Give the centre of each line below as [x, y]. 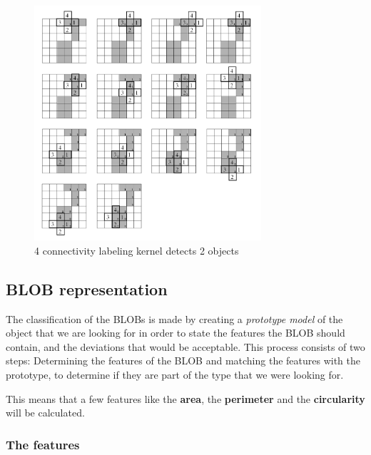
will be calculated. [45, 413]
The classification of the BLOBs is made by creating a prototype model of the [174, 318]
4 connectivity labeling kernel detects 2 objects [137, 250]
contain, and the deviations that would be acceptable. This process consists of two [185, 346]
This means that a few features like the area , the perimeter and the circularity [185, 398]
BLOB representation [87, 288]
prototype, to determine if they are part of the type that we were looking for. [175, 375]
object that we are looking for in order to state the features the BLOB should [176, 333]
